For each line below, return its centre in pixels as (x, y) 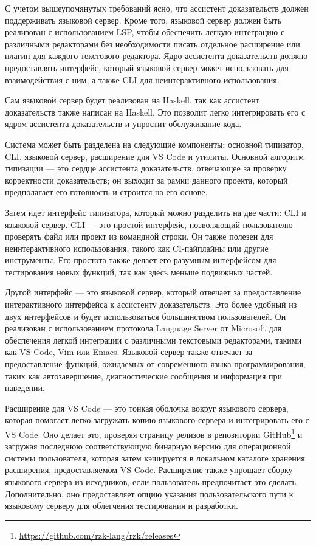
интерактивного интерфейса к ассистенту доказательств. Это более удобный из (151, 304)
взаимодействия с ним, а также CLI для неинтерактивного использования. (142, 79)
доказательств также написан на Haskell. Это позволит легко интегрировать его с (155, 112)
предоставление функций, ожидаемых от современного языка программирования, (155, 364)
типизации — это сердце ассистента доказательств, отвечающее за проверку (146, 168)
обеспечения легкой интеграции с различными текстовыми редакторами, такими (153, 340)
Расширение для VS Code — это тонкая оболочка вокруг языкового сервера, (147, 408)
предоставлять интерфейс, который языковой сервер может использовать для (147, 67)
